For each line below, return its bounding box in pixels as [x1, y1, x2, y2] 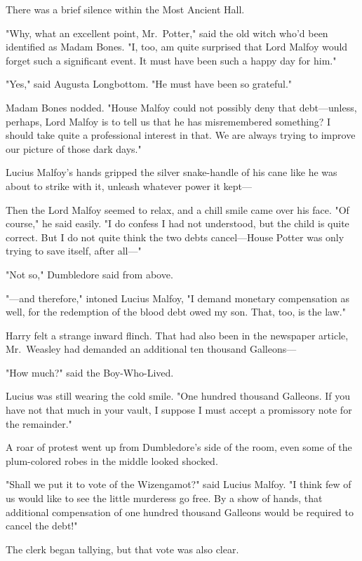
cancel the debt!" [6, 518, 78, 533]
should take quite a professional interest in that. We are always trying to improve [6, 128, 356, 142]
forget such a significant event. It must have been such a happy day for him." [6, 53, 337, 67]
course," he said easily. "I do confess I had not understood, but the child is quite [6, 216, 349, 231]
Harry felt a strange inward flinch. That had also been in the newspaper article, [6, 327, 349, 342]
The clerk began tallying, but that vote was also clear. [6, 541, 239, 556]
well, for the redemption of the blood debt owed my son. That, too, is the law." [6, 304, 346, 319]
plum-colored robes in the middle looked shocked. [6, 453, 218, 468]
